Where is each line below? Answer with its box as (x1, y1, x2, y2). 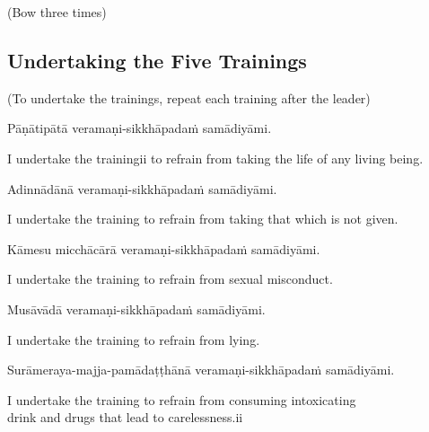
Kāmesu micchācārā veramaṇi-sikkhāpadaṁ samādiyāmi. (7, 239, 320, 258)
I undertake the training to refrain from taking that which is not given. (7, 209, 398, 228)
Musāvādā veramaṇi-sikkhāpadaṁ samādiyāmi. (7, 299, 266, 318)
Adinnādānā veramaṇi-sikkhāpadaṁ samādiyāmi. (7, 179, 277, 198)
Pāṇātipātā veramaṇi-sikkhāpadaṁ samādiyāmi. (7, 119, 272, 137)
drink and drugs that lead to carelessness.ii (7, 408, 243, 427)
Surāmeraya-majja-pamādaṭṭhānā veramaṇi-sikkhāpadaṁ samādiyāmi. (7, 360, 395, 379)
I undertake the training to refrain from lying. (7, 330, 260, 348)
